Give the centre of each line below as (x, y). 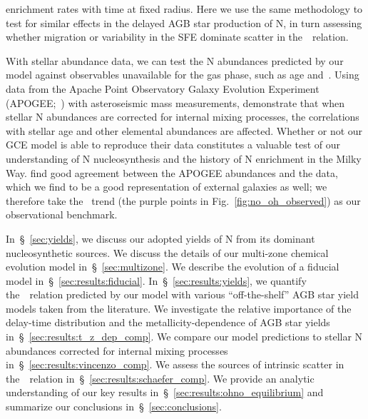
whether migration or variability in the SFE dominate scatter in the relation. (177, 37)
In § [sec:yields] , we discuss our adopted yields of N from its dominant (160, 238)
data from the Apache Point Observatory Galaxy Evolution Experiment (163, 88)
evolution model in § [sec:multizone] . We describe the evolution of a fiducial (173, 267)
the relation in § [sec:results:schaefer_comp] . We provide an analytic (160, 378)
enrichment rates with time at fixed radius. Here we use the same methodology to (184, 9)
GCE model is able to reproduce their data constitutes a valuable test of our (173, 145)
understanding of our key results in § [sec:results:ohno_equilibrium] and (165, 392)
